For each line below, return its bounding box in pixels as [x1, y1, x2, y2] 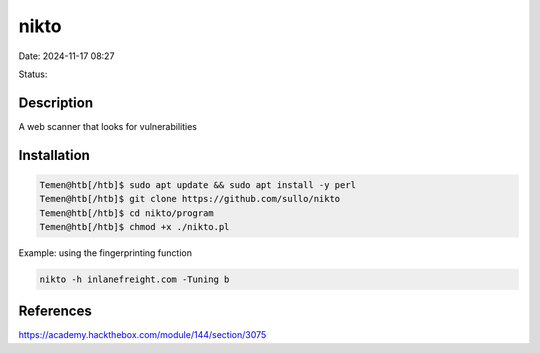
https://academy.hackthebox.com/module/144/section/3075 [18, 329, 267, 341]
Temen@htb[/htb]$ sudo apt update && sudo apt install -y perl [39, 179, 357, 190]
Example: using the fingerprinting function [18, 247, 192, 259]
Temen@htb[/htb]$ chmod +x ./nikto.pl [39, 221, 230, 233]
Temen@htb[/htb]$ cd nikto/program [39, 207, 214, 219]
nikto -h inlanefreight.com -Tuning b [39, 273, 230, 285]
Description [18, 94, 94, 111]
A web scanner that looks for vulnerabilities [18, 120, 197, 132]
